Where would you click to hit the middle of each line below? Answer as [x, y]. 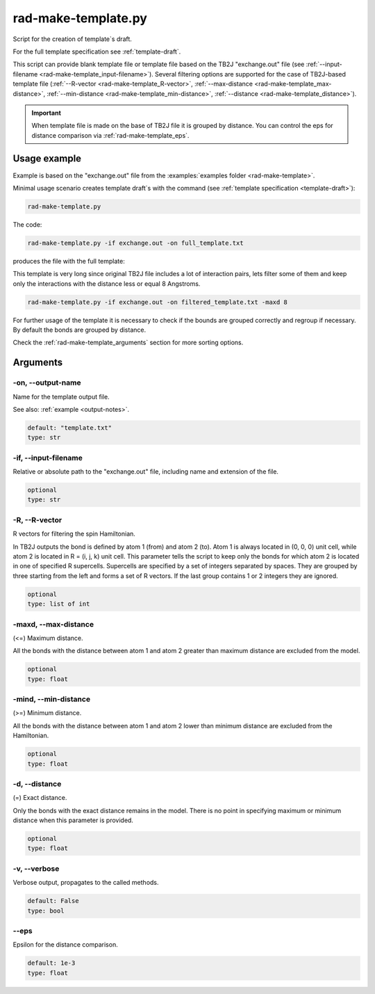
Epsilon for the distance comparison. [65, 945]
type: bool [46, 911]
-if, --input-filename [48, 458]
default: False [53, 901]
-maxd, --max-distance [53, 624]
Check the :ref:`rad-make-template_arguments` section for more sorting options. [128, 343]
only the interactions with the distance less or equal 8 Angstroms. [107, 283]
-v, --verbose [36, 868]
